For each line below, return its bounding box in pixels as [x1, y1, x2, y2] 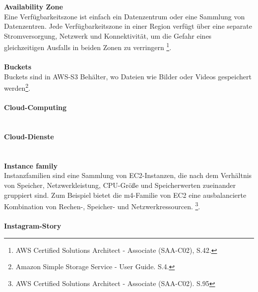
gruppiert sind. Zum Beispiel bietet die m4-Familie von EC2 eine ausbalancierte [4, 189, 247, 200]
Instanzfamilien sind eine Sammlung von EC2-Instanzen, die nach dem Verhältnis [4, 170, 252, 180]
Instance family [4, 160, 58, 171]
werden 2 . [4, 81, 30, 93]
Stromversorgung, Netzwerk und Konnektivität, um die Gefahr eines [4, 30, 212, 41]
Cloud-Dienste [4, 131, 54, 142]
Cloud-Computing [4, 102, 67, 113]
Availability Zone [4, 1, 63, 11]
